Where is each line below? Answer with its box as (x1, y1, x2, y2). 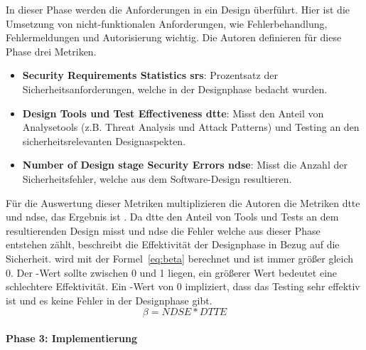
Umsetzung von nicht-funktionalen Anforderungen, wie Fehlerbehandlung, (6, 16, 328, 31)
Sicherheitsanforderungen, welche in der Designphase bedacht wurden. (22, 81, 328, 96)
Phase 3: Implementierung (6, 330, 138, 345)
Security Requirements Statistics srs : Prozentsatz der (22, 68, 278, 83)
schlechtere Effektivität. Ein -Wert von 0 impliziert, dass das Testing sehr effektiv (6, 279, 360, 294)
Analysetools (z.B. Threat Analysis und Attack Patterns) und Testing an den (22, 120, 360, 134)
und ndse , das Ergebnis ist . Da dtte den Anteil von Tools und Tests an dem (6, 209, 339, 224)
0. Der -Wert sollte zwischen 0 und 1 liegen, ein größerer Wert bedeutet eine (6, 265, 338, 280)
